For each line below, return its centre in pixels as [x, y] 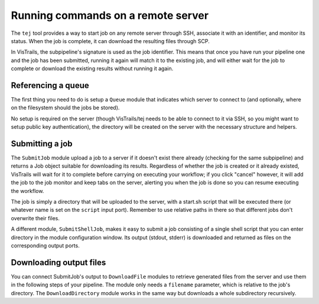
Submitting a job [42, 144]
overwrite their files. [35, 218]
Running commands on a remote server [110, 15]
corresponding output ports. [45, 246]
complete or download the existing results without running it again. [92, 68]
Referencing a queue [50, 85]
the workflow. [27, 191]
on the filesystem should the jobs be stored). [65, 108]
